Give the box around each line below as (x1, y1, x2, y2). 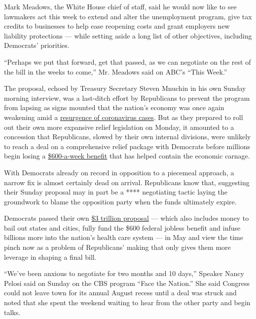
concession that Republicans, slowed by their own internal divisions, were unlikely (4, 131, 251, 142)
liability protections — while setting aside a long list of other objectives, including (4, 30, 252, 40)
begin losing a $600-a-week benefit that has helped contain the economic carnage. (4, 151, 250, 161)
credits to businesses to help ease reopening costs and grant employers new (4, 21, 230, 31)
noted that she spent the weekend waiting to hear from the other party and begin (4, 297, 251, 308)
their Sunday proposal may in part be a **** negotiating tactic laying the (4, 187, 227, 197)
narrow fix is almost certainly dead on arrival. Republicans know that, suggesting (4, 177, 250, 187)
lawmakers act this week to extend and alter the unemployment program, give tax (4, 11, 252, 21)
